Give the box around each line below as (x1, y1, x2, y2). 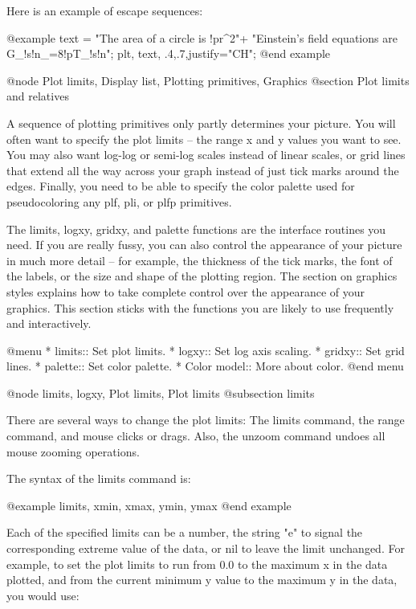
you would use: (6, 587, 80, 603)
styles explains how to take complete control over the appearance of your (6, 283, 365, 300)
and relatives (6, 88, 69, 104)
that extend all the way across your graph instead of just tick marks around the (6, 161, 399, 178)
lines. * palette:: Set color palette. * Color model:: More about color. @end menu (6, 358, 404, 374)
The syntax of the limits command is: (6, 470, 191, 487)
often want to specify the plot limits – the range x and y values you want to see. (6, 130, 402, 147)
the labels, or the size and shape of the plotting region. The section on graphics (6, 268, 398, 284)
